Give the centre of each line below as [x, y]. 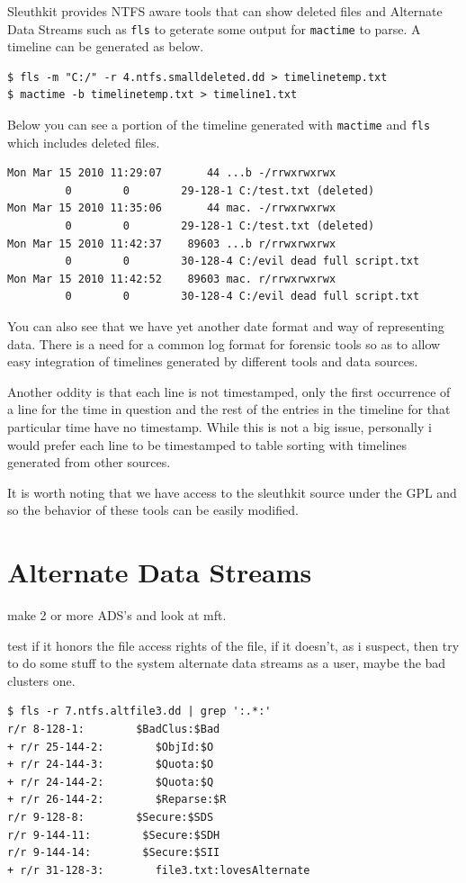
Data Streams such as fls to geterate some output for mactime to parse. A [214, 28]
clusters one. [41, 680]
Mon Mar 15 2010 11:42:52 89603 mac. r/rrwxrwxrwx [172, 279]
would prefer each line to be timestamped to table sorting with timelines [207, 444]
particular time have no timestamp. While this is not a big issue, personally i [220, 427]
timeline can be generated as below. [106, 46]
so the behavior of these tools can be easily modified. [153, 510]
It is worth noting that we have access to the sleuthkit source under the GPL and [232, 492]
